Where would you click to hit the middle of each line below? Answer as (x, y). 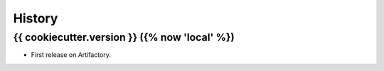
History (36, 18)
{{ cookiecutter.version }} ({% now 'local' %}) (124, 37)
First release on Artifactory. (71, 55)
